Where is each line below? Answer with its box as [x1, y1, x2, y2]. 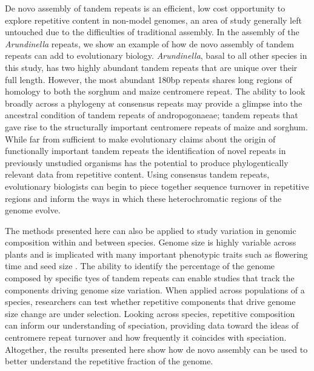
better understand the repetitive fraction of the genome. [5, 355, 213, 367]
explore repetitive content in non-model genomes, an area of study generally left [5, 13, 302, 26]
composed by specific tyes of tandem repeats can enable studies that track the [5, 272, 295, 284]
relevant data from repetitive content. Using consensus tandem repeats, [5, 168, 270, 181]
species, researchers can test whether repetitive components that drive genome [5, 295, 296, 308]
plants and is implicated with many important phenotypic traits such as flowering [5, 247, 308, 260]
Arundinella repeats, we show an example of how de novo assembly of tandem [5, 37, 294, 50]
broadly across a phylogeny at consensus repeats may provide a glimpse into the [5, 96, 302, 109]
